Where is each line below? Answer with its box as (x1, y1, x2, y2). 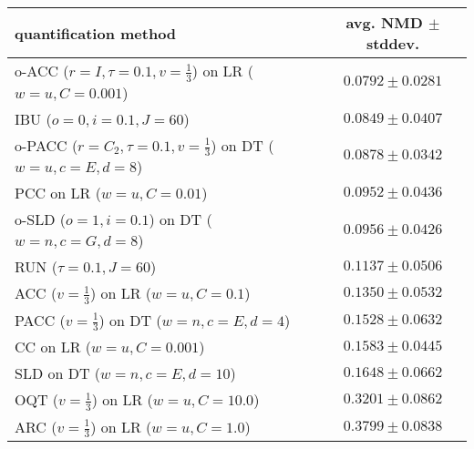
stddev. (366, 33, 420, 54)
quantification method (15, 22, 177, 44)
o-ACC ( (15, 60, 69, 81)
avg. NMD (345, 12, 423, 33)
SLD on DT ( (15, 362, 101, 384)
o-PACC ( (15, 134, 78, 156)
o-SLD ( (15, 209, 67, 230)
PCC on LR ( (15, 182, 101, 204)
